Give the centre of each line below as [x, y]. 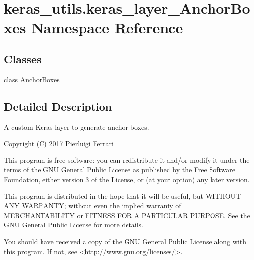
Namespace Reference [107, 27]
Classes [23, 58]
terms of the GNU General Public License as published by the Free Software [120, 169]
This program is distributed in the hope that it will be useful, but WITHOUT [123, 196]
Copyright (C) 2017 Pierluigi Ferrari [59, 143]
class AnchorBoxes [32, 79]
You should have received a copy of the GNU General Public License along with [125, 241]
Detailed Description [58, 106]
